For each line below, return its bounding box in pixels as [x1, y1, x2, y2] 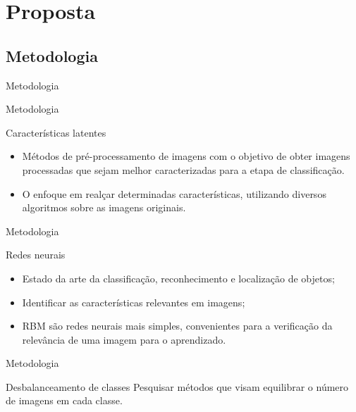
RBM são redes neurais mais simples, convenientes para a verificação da [22, 318, 333, 333]
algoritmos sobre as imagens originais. [22, 200, 186, 215]
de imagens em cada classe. [6, 393, 123, 408]
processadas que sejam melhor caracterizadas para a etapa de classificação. [22, 162, 345, 177]
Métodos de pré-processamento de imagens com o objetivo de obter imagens [22, 149, 350, 163]
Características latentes [6, 125, 106, 139]
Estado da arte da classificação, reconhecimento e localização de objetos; [22, 270, 335, 285]
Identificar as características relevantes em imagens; [22, 294, 245, 309]
